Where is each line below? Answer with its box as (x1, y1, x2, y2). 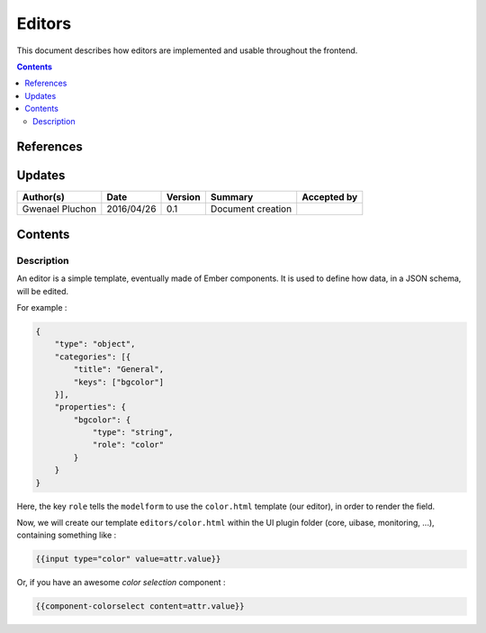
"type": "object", (54, 339, 136, 349)
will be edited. (16, 285, 69, 296)
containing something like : (16, 529, 117, 540)
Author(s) (22, 191, 65, 203)
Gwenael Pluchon (22, 203, 97, 215)
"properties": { (54, 402, 126, 412)
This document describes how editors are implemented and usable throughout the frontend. (16, 45, 358, 56)
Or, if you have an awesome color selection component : (16, 577, 226, 588)
